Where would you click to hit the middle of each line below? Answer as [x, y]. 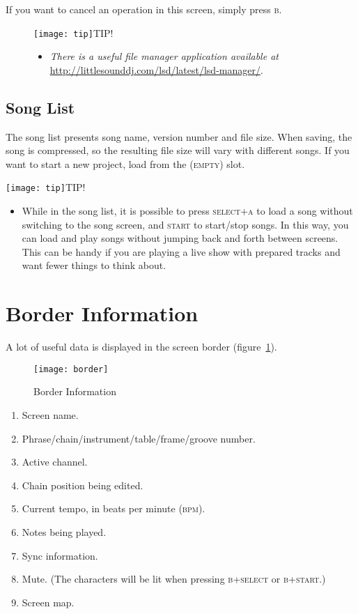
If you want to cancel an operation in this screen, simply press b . [144, 9]
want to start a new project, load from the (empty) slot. [125, 163]
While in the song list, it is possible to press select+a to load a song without [187, 211]
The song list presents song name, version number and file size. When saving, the [179, 136]
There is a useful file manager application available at [164, 56]
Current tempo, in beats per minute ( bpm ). [114, 508]
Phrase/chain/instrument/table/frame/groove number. [139, 438]
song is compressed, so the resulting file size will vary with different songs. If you [178, 150]
